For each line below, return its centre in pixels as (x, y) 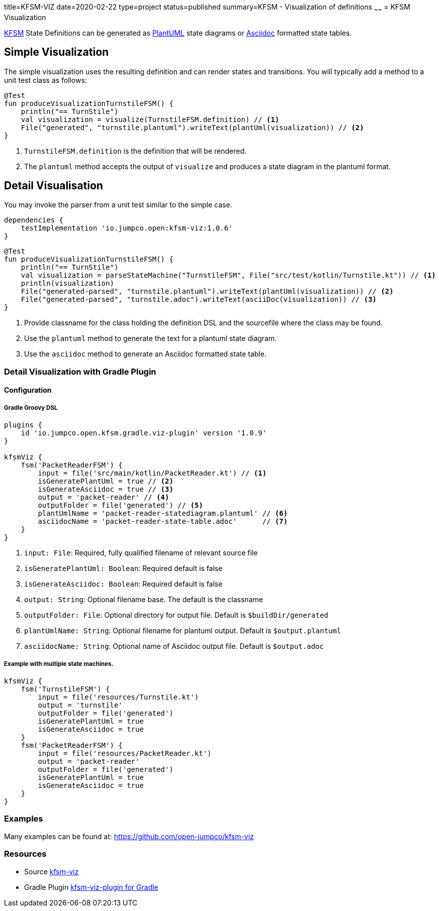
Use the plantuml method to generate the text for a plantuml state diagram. (150, 338)
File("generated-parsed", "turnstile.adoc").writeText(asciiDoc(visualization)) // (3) (199, 300)
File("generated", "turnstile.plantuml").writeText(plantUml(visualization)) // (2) (192, 127)
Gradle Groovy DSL (31, 408)
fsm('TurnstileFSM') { (65, 689)
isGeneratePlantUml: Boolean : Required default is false (123, 568)
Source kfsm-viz (51, 871)
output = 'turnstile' (80, 705)
